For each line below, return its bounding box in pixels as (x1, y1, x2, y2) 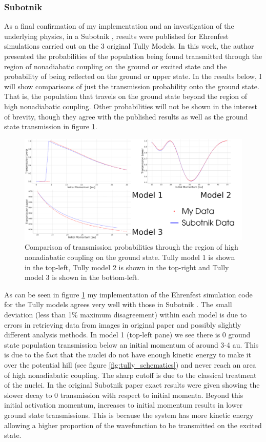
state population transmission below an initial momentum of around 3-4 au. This (4, 339, 259, 350)
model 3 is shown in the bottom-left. (25, 272, 139, 283)
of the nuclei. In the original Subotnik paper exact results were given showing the (4, 379, 260, 390)
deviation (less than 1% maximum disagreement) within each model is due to (4, 309, 247, 319)
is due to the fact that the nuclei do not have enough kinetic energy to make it (4, 349, 251, 360)
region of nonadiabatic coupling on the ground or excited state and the (4, 61, 227, 71)
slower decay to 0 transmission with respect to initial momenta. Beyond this (4, 389, 243, 400)
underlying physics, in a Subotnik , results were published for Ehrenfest (4, 30, 229, 41)
